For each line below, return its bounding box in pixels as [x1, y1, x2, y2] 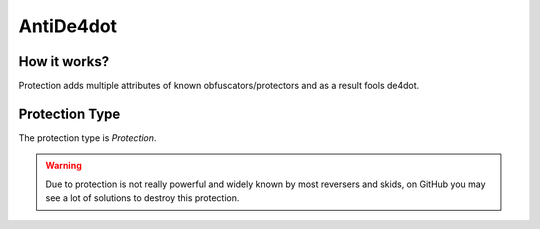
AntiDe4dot [18, 15, 118, 37]
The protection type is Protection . [18, 131, 157, 144]
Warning [45, 160, 82, 172]
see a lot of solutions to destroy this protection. [45, 192, 240, 204]
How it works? [18, 53, 110, 70]
